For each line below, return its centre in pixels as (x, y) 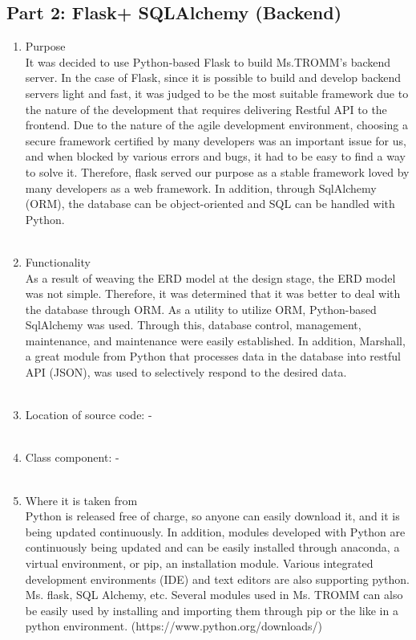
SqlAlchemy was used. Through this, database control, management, (193, 325)
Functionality (58, 261)
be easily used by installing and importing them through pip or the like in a (212, 610)
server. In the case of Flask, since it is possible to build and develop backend (213, 77)
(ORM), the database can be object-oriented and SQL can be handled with (210, 204)
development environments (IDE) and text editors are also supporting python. (218, 579)
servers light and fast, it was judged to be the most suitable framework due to (217, 93)
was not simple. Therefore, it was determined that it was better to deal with (213, 294)
